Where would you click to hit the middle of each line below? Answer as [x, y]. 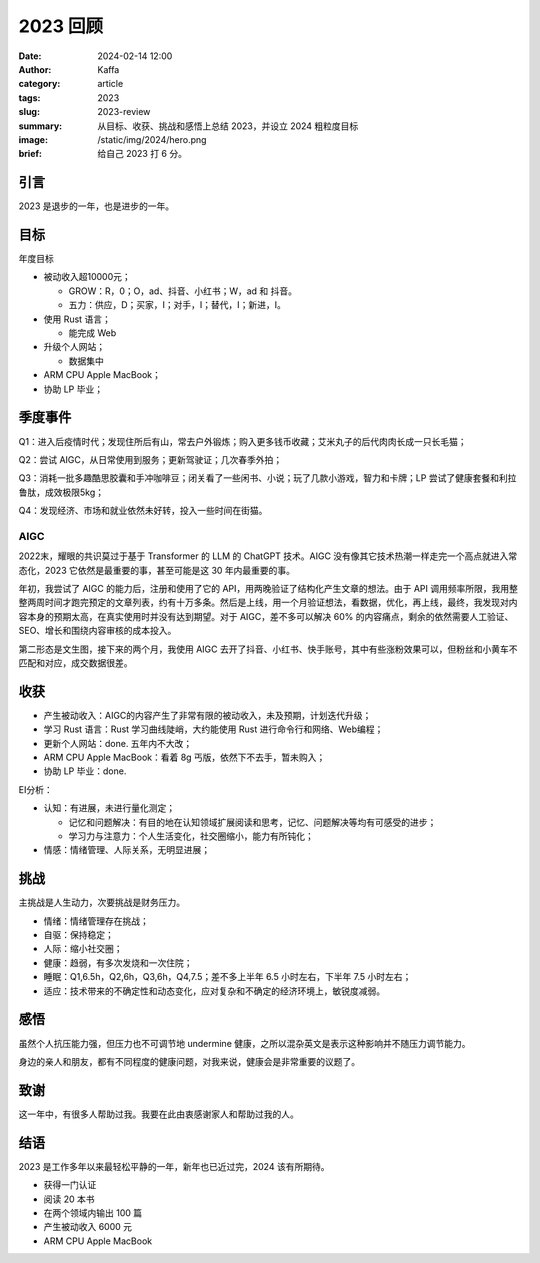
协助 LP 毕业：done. [85, 771]
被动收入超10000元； [87, 277]
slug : [29, 112]
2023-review [124, 112]
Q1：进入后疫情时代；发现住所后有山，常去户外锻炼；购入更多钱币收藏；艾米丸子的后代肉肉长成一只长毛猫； [242, 441]
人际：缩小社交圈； [83, 949]
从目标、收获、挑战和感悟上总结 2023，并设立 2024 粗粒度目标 [228, 126]
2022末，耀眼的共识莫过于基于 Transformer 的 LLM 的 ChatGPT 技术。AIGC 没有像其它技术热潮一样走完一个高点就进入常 [268, 556]
